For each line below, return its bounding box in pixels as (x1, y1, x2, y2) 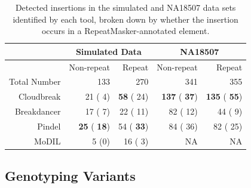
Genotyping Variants (5, 167, 136, 185)
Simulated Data (75, 45, 142, 57)
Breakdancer (14, 105, 61, 118)
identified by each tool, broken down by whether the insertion (13, 13, 238, 25)
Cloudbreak (18, 90, 61, 103)
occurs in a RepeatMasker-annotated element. (41, 24, 210, 37)
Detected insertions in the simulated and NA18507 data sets (15, 1, 236, 13)
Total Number (9, 75, 61, 88)
